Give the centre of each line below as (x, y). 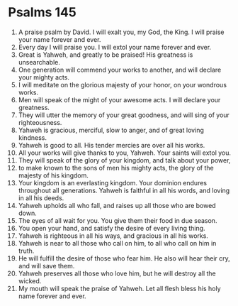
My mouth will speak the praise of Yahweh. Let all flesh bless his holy (120, 288)
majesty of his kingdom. (53, 175)
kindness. (32, 137)
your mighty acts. (44, 77)
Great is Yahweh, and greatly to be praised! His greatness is (106, 55)
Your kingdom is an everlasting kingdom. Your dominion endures (113, 182)
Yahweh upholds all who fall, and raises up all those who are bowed (117, 205)
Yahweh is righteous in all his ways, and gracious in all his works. (113, 236)
